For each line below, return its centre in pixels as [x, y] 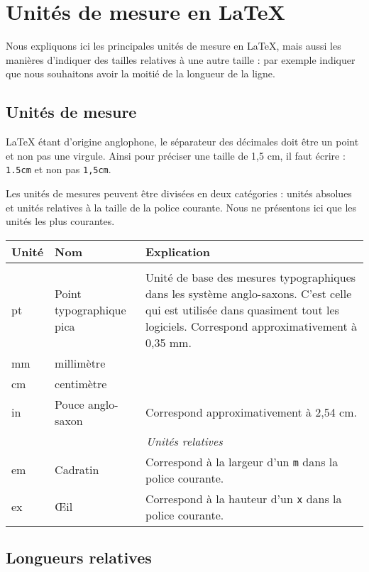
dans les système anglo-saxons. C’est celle [248, 293]
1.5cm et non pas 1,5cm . [59, 169]
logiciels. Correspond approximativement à [251, 326]
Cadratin [77, 470]
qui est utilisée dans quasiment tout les [242, 309]
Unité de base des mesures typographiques [250, 277]
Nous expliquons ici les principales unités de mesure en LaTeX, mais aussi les [174, 46]
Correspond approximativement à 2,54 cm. [251, 412]
